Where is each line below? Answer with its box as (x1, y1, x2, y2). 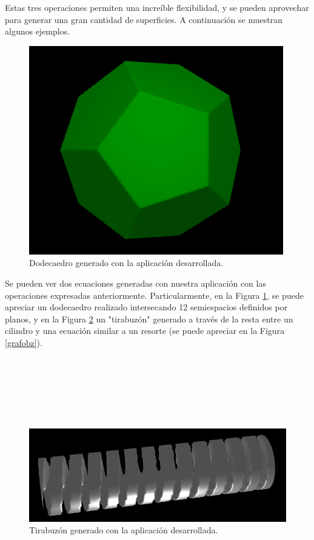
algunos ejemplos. (5, 25, 70, 38)
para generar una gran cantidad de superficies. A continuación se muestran (5, 13, 282, 25)
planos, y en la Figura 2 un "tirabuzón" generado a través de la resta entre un (5, 312, 293, 325)
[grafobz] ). (5, 336, 42, 348)
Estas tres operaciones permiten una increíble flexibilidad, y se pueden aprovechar (5, 1, 309, 13)
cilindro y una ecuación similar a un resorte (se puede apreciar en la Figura (5, 324, 285, 337)
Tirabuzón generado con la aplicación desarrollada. (29, 524, 218, 536)
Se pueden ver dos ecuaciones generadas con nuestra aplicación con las (5, 276, 266, 289)
